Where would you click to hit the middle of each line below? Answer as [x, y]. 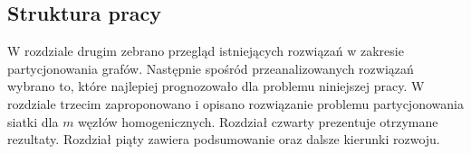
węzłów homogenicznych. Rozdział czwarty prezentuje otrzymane [258, 121]
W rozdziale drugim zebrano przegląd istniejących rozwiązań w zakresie [206, 51]
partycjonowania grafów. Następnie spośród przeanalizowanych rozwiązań [211, 68]
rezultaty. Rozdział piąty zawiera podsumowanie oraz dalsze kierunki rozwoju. [224, 139]
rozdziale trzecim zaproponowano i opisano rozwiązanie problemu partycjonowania [235, 103]
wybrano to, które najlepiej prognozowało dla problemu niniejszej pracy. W [216, 86]
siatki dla [33, 121]
